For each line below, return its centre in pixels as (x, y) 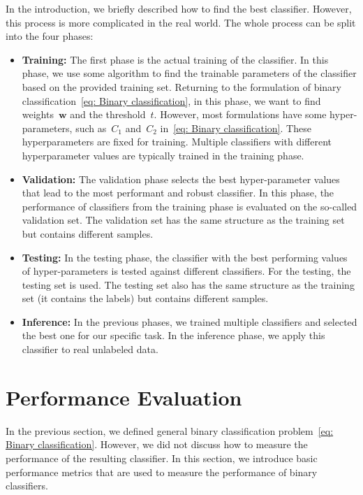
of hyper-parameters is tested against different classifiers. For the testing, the (186, 271)
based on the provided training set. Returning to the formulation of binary (181, 86)
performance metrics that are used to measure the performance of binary (162, 472)
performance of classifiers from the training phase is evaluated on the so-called (190, 206)
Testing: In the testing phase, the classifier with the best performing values (185, 257)
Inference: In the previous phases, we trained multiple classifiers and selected (190, 321)
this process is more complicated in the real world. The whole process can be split (181, 22)
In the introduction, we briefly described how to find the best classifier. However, (179, 8)
